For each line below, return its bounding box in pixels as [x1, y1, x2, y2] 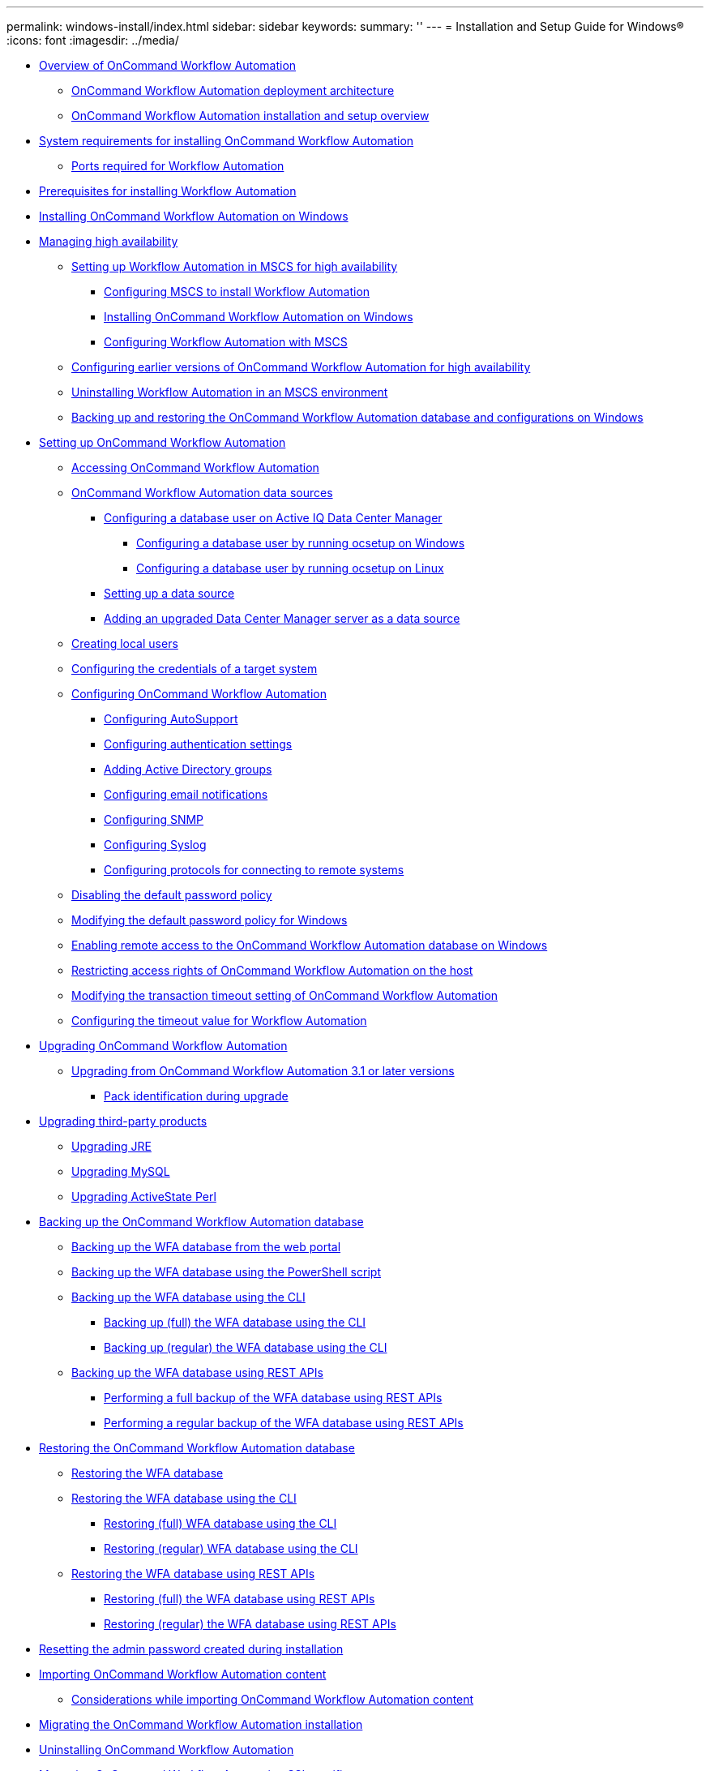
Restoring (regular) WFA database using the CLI [104, 1542, 358, 1555]
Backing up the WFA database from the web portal [71, 1240, 341, 1254]
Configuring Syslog [104, 838, 207, 851]
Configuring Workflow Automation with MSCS [104, 335, 348, 349]
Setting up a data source [104, 586, 235, 600]
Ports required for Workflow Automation [71, 159, 284, 173]
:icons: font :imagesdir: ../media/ [6, 33, 179, 47]
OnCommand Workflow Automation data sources [71, 486, 333, 500]
